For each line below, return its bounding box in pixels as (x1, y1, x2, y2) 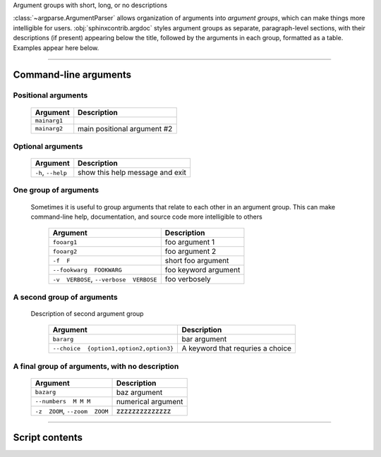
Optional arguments (13, 141, 83, 151)
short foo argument (164, 256, 229, 266)
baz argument (116, 387, 163, 397)
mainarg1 (35, 116, 64, 124)
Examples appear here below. (13, 43, 99, 52)
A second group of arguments (13, 292, 118, 302)
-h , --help (35, 168, 67, 178)
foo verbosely (164, 274, 211, 284)
